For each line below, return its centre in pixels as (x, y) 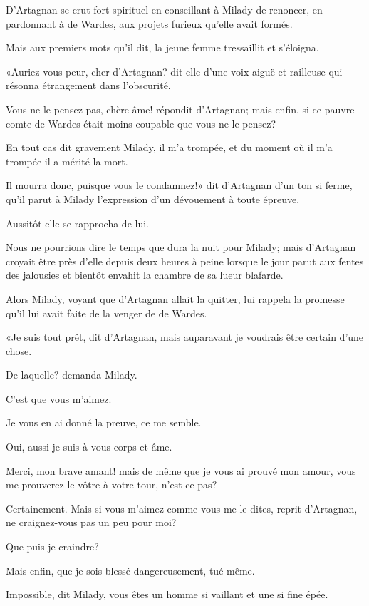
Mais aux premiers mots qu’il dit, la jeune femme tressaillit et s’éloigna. (162, 47)
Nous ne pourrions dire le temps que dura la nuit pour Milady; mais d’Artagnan (181, 247)
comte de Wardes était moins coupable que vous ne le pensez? (141, 123)
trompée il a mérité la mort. (67, 161)
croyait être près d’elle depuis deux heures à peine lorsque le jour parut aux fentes (185, 261)
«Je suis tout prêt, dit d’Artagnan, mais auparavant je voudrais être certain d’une (185, 337)
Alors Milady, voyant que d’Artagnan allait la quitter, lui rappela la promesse (175, 298)
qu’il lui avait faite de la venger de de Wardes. (106, 313)
